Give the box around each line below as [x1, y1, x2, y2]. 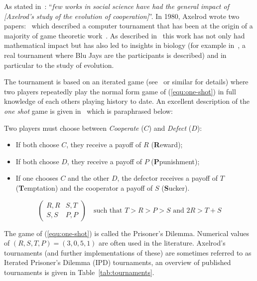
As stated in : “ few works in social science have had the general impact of [4, 1, 229, 11]
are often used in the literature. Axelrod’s [99, 238, 226, 248]
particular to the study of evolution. [4, 59, 114, 70]
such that [93, 207, 123, 214]
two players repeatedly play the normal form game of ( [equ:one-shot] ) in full [4, 86, 236, 96]
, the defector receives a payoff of [117, 173, 218, 183]
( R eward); [151, 139, 183, 150]
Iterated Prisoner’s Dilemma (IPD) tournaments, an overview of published [4, 257, 231, 268]
